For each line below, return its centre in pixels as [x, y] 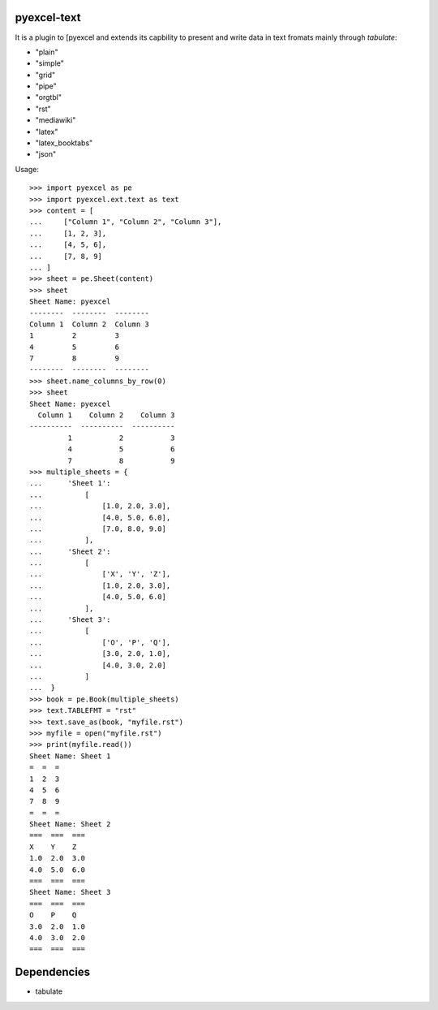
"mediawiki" [56, 120]
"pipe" [46, 86]
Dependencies [53, 972]
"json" [46, 154]
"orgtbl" [49, 97]
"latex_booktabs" [64, 143]
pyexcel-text [48, 17]
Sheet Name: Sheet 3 [70, 892]
